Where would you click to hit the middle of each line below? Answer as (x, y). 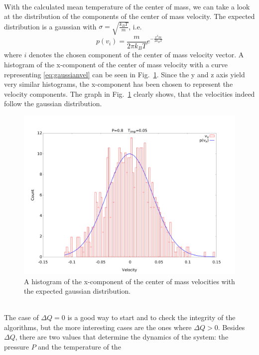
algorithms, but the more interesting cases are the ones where (98, 327)
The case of (21, 317)
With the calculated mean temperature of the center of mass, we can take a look (127, 6)
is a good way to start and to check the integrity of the (151, 317)
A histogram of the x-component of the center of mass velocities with (129, 281)
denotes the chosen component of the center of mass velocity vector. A (136, 55)
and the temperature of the (79, 347)
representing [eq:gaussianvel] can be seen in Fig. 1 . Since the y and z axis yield (125, 74)
